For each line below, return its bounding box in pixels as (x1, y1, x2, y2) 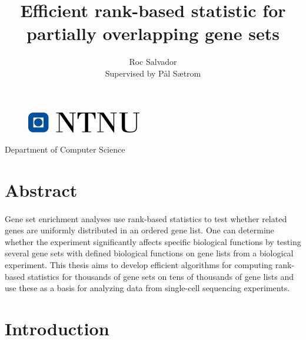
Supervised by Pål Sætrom (105, 67, 201, 79)
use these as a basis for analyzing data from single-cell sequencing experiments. (5, 282, 290, 294)
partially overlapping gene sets (26, 21, 280, 45)
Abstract (5, 177, 78, 202)
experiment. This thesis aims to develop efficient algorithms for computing (5, 258, 273, 270)
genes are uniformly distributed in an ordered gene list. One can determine (5, 224, 274, 236)
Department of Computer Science (5, 143, 125, 155)
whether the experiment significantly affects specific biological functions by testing (5, 235, 301, 247)
